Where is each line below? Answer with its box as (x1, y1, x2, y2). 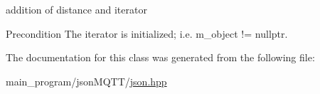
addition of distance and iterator (6, 2, 147, 16)
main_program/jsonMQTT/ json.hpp (6, 73, 167, 88)
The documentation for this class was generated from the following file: (6, 50, 315, 65)
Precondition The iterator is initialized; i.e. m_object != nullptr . (6, 26, 288, 41)
